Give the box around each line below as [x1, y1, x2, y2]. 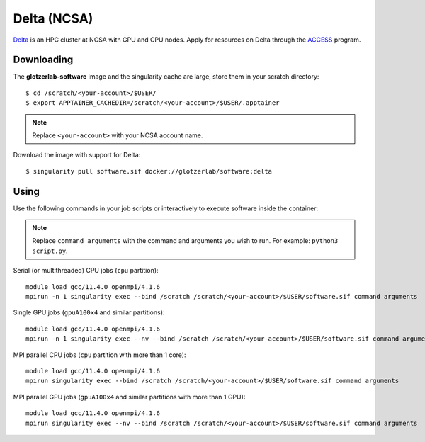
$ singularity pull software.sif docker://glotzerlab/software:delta [25, 167, 273, 175]
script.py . [32, 246, 68, 255]
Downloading [13, 54, 74, 66]
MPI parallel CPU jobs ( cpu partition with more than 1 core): [13, 351, 186, 359]
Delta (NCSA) [13, 11, 93, 26]
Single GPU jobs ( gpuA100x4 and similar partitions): [13, 308, 165, 317]
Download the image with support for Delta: [13, 151, 141, 159]
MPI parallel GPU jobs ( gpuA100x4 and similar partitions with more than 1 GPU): [13, 392, 246, 401]
